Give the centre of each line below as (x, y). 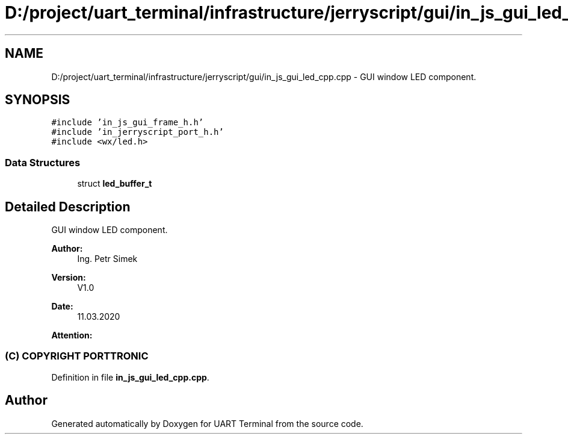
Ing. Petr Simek (107, 259)
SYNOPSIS (38, 100)
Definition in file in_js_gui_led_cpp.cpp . (130, 377)
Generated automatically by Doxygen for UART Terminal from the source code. (207, 423)
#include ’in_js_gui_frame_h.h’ (128, 123)
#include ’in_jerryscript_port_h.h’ (137, 132)
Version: (69, 278)
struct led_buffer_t (115, 184)
